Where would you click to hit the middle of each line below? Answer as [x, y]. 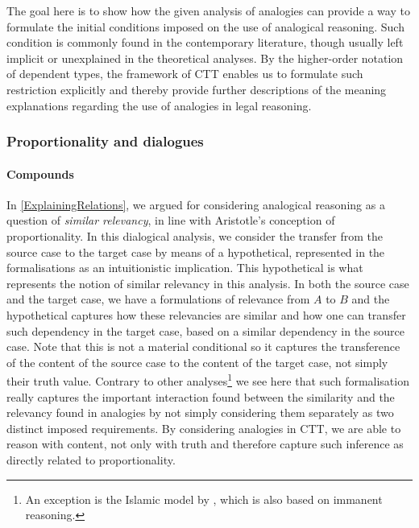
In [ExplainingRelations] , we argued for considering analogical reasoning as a [196, 204]
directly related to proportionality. [91, 459]
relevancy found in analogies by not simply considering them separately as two [200, 412]
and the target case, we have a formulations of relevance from [158, 299]
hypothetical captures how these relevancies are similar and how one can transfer [206, 314]
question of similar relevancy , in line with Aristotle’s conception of [171, 220]
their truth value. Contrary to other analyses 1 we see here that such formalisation [208, 379]
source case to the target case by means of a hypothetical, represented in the [196, 252]
